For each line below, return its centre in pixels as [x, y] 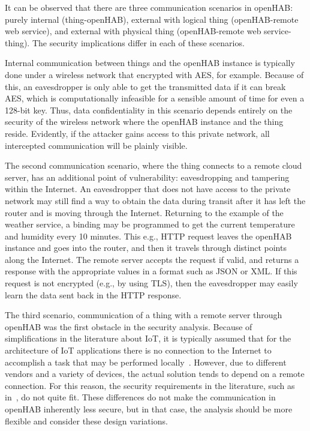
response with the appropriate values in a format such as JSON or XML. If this [151, 271]
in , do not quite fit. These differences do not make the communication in [140, 397]
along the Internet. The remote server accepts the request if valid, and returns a [152, 259]
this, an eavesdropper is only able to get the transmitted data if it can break [145, 86]
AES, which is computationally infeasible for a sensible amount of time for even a [155, 98]
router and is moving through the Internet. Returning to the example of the [144, 212]
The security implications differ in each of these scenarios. [138, 42]
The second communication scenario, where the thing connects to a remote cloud [154, 165]
